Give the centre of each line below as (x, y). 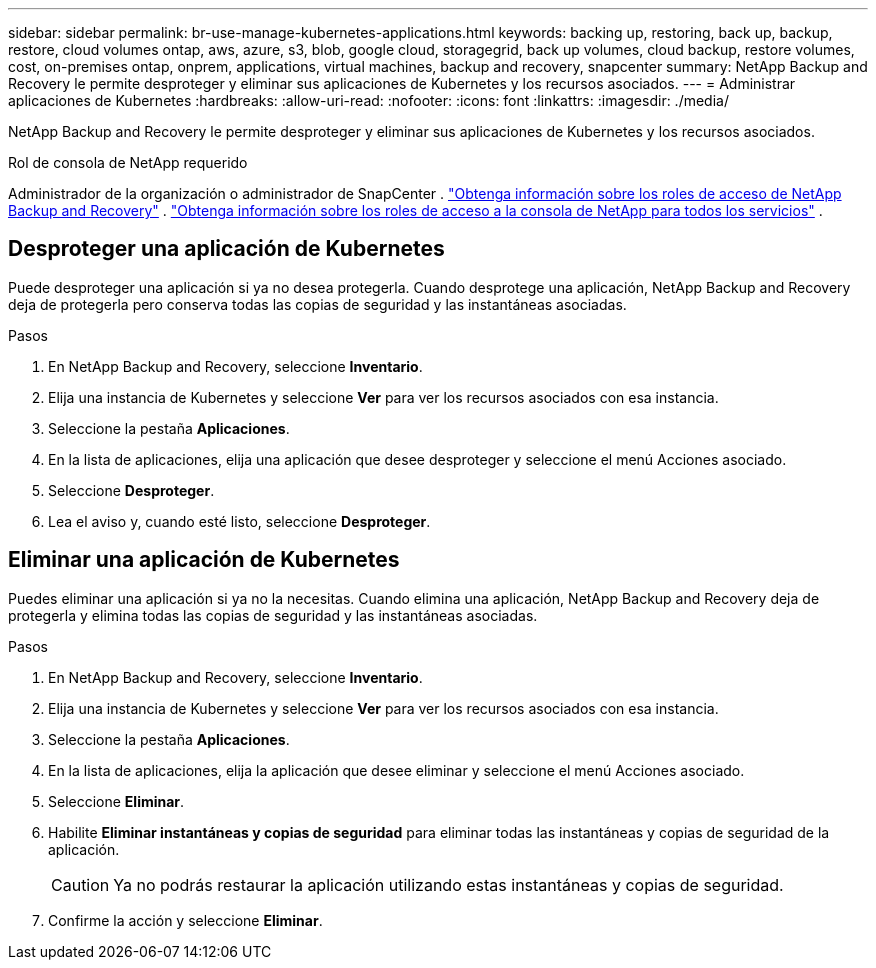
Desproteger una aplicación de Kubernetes (226, 249)
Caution (80, 884)
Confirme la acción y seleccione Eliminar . (185, 920)
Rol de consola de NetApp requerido (128, 162)
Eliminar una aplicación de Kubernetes (204, 560)
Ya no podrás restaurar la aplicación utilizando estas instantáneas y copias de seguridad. (448, 884)
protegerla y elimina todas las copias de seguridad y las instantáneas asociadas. (273, 615)
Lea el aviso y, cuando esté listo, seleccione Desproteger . (239, 521)
